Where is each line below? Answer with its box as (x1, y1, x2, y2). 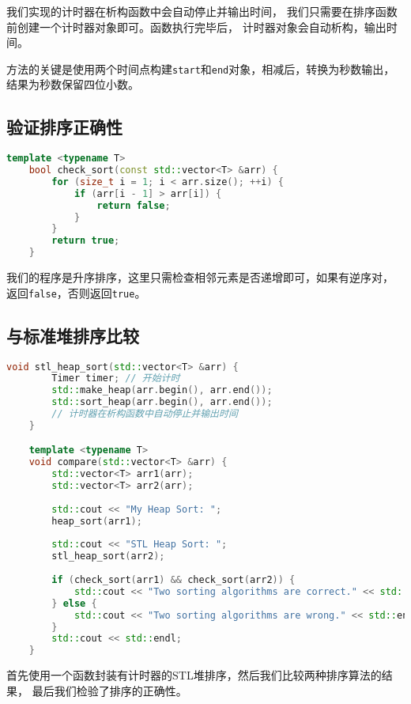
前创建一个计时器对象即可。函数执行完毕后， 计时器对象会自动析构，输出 (6, 18, 386, 35)
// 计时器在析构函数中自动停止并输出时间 (51, 408, 238, 420)
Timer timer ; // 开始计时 (51, 373, 180, 384)
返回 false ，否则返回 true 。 (6, 284, 146, 301)
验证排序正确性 (6, 115, 123, 139)
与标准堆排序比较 (6, 323, 139, 347)
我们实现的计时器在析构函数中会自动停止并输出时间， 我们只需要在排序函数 (6, 3, 398, 19)
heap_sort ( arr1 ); (51, 515, 142, 527)
